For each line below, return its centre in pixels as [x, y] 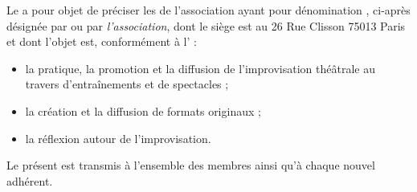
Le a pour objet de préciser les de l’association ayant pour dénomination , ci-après [208, 10]
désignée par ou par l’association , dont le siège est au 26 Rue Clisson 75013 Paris [206, 25]
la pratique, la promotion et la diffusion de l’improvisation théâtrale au [200, 68]
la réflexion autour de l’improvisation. [118, 138]
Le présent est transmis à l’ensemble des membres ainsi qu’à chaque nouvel [191, 165]
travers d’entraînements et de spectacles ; [127, 84]
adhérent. [30, 180]
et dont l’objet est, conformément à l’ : [102, 41]
